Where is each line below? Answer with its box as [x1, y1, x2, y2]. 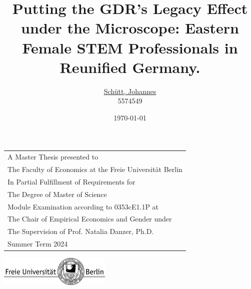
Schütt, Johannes [103, 85, 156, 96]
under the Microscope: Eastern [21, 17, 239, 38]
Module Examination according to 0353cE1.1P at [7, 201, 159, 211]
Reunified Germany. [59, 56, 200, 77]
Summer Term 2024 [7, 238, 68, 249]
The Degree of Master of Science [7, 188, 107, 199]
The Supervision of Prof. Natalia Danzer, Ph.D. [7, 226, 154, 236]
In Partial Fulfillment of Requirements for [7, 176, 135, 186]
